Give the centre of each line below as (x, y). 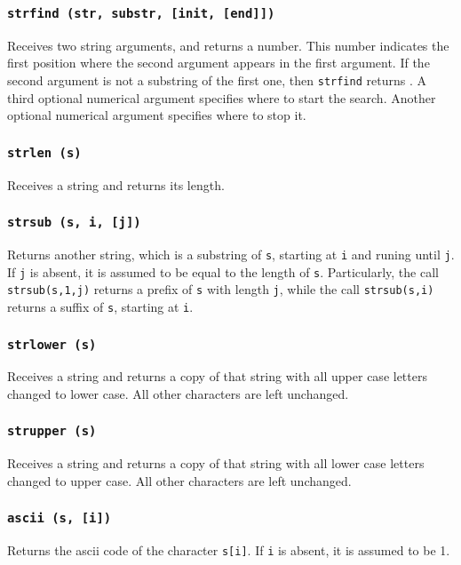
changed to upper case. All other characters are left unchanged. (179, 480)
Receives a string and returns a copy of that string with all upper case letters (217, 376)
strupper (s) (52, 431)
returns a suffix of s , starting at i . (100, 306)
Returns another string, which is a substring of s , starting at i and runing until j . (231, 254)
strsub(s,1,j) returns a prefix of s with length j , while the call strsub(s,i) (221, 289)
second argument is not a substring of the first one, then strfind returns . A (217, 80)
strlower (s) (52, 344)
